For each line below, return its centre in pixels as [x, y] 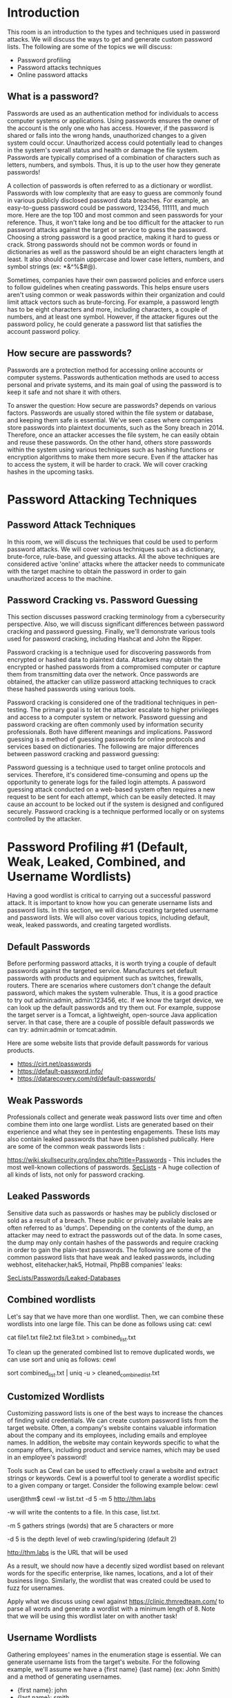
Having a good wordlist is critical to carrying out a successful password [109, 895]
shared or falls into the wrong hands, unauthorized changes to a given [107, 135]
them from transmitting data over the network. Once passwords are [103, 674]
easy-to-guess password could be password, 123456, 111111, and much [108, 207]
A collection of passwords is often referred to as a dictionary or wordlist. [110, 186]
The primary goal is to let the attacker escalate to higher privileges [124, 710]
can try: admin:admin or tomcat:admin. [62, 1030]
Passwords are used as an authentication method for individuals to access [113, 113]
